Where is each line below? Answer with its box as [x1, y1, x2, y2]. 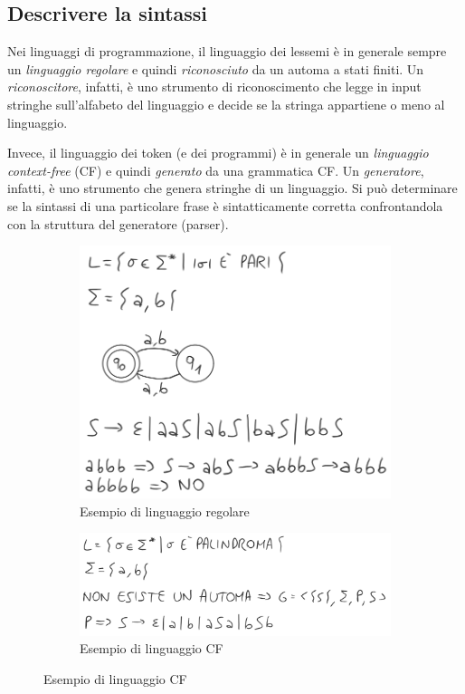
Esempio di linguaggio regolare [80, 501, 250, 520]
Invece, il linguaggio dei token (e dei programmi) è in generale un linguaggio [7, 143, 429, 162]
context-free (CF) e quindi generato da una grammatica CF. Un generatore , [7, 160, 424, 179]
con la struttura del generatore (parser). [7, 214, 229, 233]
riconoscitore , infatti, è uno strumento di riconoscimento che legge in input [7, 77, 422, 96]
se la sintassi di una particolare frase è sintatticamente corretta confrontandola [7, 196, 443, 215]
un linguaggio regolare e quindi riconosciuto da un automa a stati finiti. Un [7, 59, 424, 78]
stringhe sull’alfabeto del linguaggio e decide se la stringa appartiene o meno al [7, 94, 445, 113]
